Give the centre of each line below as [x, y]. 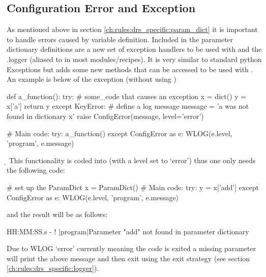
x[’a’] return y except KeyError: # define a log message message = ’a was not [128, 106]
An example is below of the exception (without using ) [92, 79]
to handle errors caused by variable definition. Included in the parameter [120, 39]
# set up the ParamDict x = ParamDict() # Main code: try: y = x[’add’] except [133, 187]
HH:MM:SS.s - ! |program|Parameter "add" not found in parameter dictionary [128, 231]
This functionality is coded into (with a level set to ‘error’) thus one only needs [132, 160]
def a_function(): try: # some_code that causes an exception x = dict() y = [127, 96]
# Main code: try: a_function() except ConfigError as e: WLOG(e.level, [120, 133]
